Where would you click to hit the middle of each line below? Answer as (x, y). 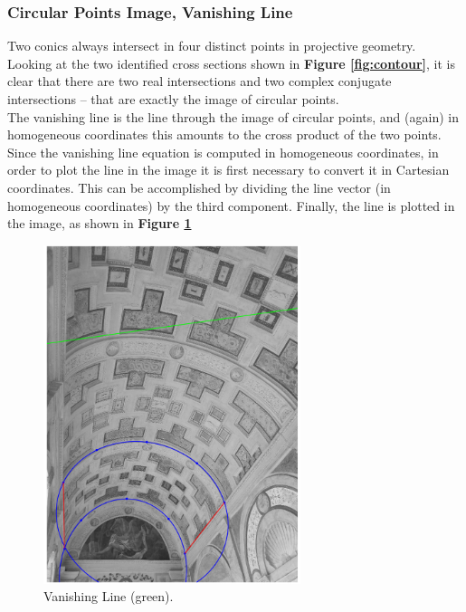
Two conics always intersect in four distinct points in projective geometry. (212, 46)
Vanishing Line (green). (109, 596)
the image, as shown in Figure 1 (100, 223)
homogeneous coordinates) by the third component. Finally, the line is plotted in (231, 205)
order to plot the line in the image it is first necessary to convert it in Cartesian (228, 170)
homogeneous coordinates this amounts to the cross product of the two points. (224, 134)
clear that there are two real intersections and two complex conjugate (200, 81)
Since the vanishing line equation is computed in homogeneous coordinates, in (223, 152)
